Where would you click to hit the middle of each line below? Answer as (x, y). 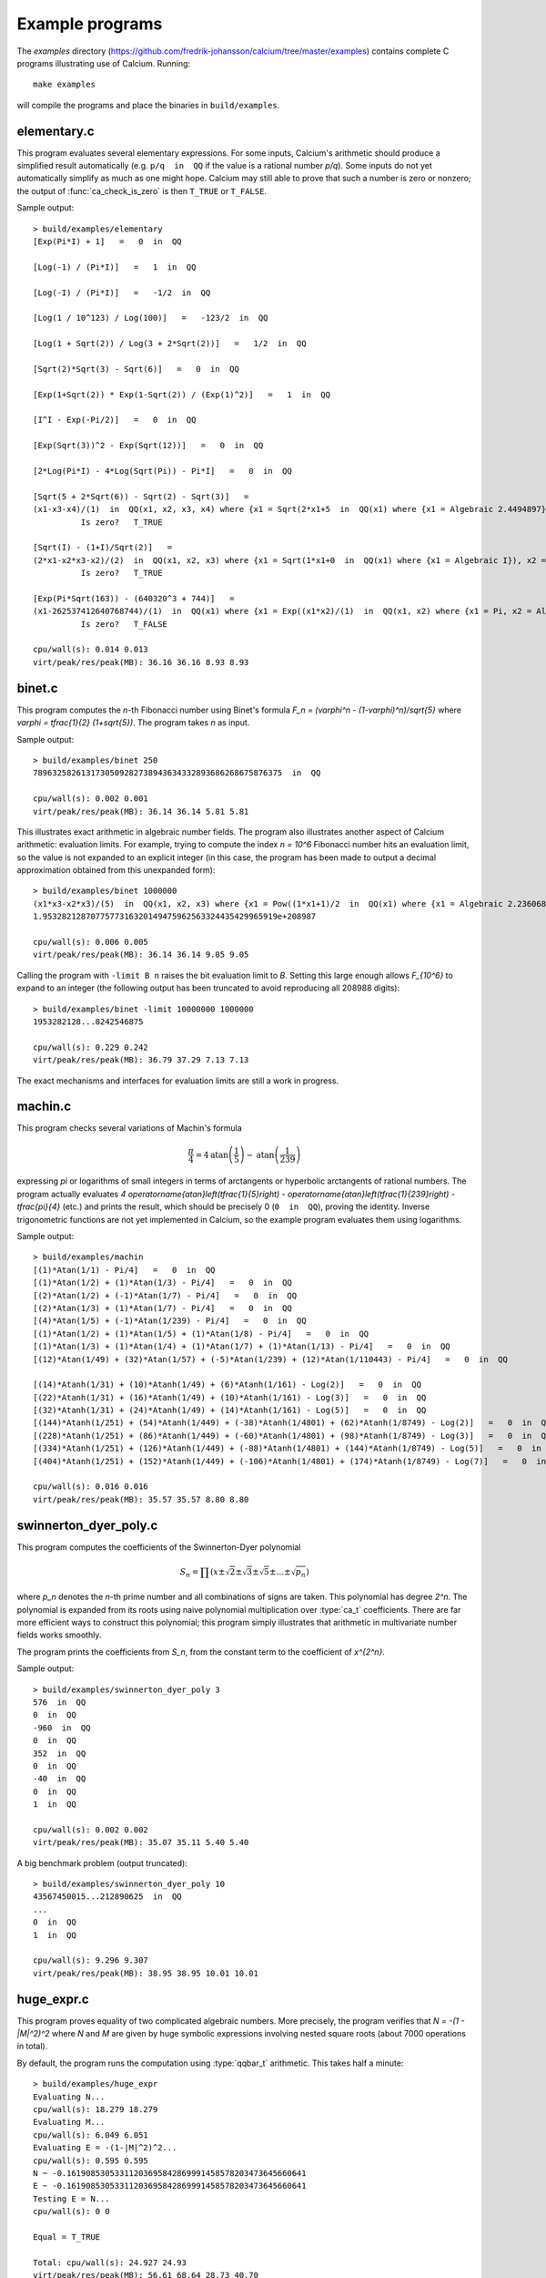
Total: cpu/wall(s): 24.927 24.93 (110, 2263)
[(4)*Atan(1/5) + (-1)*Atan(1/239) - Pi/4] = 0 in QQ (170, 1321)
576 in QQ (60, 1702)
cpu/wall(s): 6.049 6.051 (91, 2135)
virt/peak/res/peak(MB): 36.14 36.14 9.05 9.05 (141, 955)
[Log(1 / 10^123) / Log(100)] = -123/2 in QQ (151, 318)
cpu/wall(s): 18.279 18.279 (96, 2109)
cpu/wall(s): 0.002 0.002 (91, 1830)
